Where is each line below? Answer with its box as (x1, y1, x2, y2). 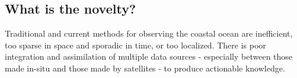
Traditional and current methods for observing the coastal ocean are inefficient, (5, 27, 293, 40)
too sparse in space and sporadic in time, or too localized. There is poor (5, 38, 266, 51)
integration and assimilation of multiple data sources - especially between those (5, 50, 293, 63)
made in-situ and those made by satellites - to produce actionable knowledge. (5, 61, 285, 74)
